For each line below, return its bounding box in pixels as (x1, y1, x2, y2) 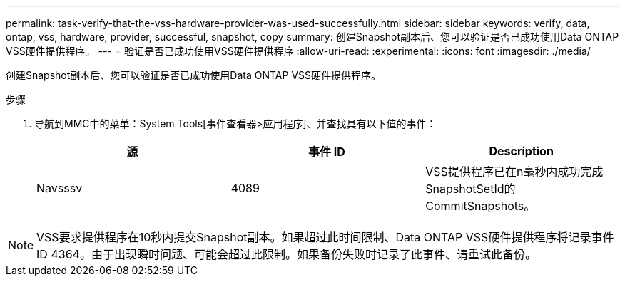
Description (489, 144, 554, 158)
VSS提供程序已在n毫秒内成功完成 (425, 164, 604, 179)
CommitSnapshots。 (425, 199, 536, 213)
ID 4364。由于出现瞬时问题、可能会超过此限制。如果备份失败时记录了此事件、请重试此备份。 (36, 247, 537, 261)
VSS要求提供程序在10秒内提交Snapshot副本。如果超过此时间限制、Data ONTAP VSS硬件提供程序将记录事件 (36, 230, 614, 244)
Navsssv (36, 181, 83, 195)
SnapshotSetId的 (425, 182, 516, 196)
